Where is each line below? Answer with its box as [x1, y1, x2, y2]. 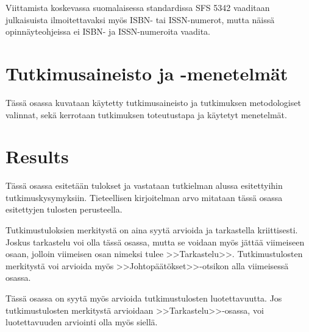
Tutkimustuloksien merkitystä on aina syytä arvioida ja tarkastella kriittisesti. [5, 224, 298, 236]
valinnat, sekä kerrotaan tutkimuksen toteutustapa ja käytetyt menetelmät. [5, 108, 287, 121]
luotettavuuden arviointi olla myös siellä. [5, 316, 158, 328]
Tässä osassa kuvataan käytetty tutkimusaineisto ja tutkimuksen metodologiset [5, 96, 301, 108]
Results [5, 144, 69, 169]
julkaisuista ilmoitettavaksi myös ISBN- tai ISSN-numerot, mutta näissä [5, 13, 275, 26]
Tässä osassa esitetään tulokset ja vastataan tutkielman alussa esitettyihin [5, 179, 283, 192]
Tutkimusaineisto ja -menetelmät [5, 60, 288, 85]
